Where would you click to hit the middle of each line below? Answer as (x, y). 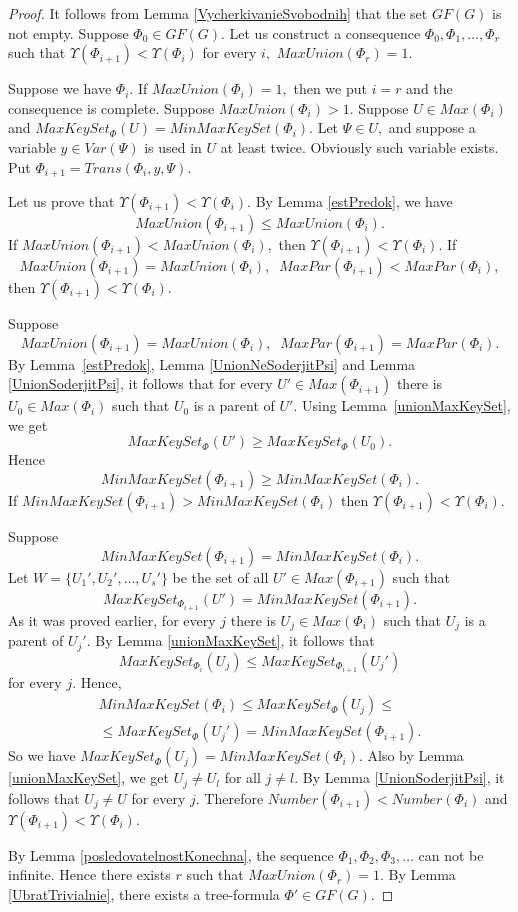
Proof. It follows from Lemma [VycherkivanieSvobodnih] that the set (218, 13)
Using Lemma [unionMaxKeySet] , (406, 405)
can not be (451, 854)
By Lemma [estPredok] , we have (354, 201)
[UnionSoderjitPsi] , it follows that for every (140, 383)
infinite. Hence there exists (89, 874)
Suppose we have (60, 88)
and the (429, 88)
